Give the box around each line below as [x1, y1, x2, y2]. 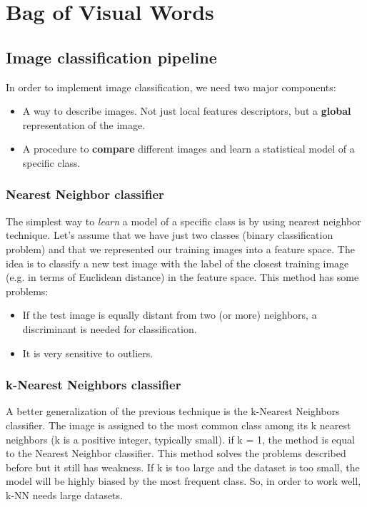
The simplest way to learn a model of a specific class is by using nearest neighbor [6, 213, 361, 228]
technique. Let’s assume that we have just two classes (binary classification [6, 227, 333, 242]
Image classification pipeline [6, 46, 217, 68]
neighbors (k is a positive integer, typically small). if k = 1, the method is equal [6, 431, 355, 446]
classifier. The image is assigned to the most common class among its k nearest [6, 417, 351, 432]
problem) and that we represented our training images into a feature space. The [6, 241, 355, 256]
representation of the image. [22, 117, 146, 132]
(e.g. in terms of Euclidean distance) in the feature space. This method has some [6, 270, 359, 285]
